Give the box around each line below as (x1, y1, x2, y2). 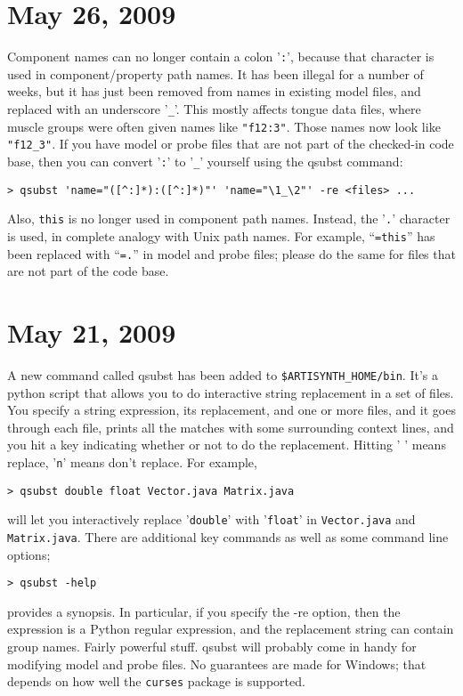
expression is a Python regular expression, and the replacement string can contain (7, 619, 454, 638)
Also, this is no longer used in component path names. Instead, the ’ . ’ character (7, 209, 451, 228)
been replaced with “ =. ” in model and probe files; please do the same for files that (7, 244, 456, 263)
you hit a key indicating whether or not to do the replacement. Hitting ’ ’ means (7, 435, 446, 454)
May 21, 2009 (7, 314, 176, 350)
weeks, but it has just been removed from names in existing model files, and (7, 82, 421, 101)
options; (7, 545, 51, 563)
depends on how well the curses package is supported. (7, 672, 305, 691)
